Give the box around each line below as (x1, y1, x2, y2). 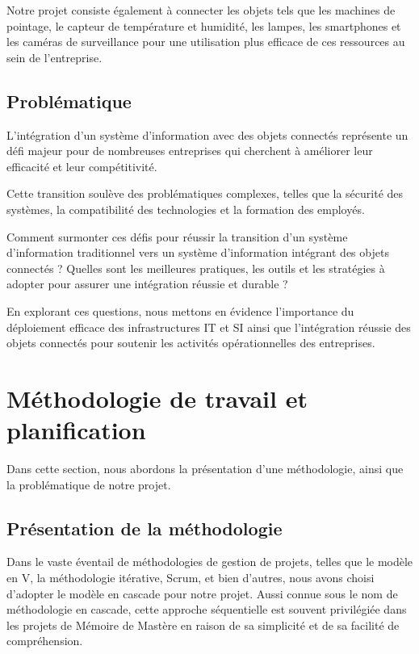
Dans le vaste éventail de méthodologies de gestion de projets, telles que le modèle (6, 553, 413, 570)
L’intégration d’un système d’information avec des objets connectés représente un (6, 126, 409, 143)
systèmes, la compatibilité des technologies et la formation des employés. (6, 200, 365, 217)
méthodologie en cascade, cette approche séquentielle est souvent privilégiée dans (6, 601, 407, 618)
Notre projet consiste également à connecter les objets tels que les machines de (6, 2, 396, 18)
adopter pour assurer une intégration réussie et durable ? (6, 275, 288, 292)
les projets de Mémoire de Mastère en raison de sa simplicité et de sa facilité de (6, 616, 400, 633)
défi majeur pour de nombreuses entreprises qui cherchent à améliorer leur (6, 142, 373, 159)
